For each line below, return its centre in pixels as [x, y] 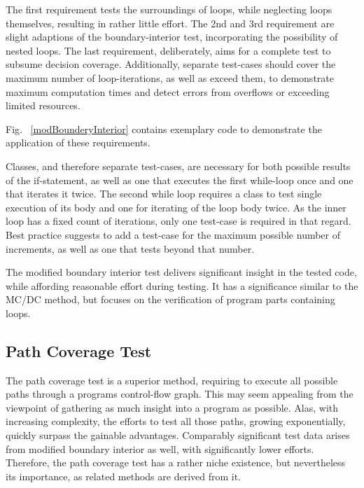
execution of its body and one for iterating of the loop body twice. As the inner [176, 207]
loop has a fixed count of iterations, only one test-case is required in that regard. [178, 221]
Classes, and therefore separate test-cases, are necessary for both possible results [178, 166]
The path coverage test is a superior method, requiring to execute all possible [172, 380]
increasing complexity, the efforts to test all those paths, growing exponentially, [176, 421]
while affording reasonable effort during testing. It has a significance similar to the [182, 285]
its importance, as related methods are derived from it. [124, 476]
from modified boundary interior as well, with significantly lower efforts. [160, 448]
